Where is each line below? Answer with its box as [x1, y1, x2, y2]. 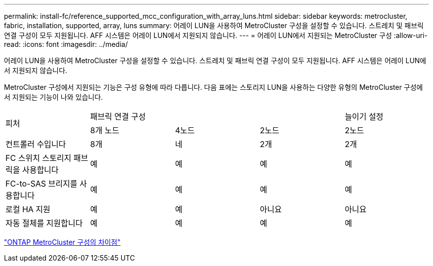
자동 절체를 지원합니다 [5, 218, 83, 228]
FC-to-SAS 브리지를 [5, 179, 78, 189]
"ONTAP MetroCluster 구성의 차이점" [4, 238, 121, 246]
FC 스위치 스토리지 [5, 153, 72, 163]
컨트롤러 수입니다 [5, 139, 66, 149]
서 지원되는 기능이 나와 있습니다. [4, 93, 103, 101]
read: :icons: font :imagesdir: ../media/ [4, 40, 128, 48]
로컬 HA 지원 [5, 204, 50, 214]
